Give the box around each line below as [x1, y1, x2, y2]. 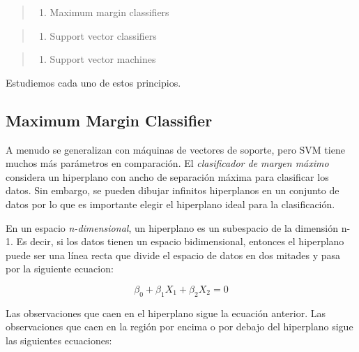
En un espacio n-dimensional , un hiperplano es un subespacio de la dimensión [6, 220, 338, 235]
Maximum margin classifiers [49, 5, 169, 19]
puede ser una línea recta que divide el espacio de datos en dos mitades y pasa [6, 247, 340, 262]
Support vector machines [49, 52, 156, 66]
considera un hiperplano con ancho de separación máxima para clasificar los [6, 169, 329, 184]
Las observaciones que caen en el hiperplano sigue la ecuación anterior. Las [6, 305, 326, 320]
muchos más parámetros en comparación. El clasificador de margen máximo [6, 156, 329, 170]
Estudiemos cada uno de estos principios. [6, 75, 181, 89]
